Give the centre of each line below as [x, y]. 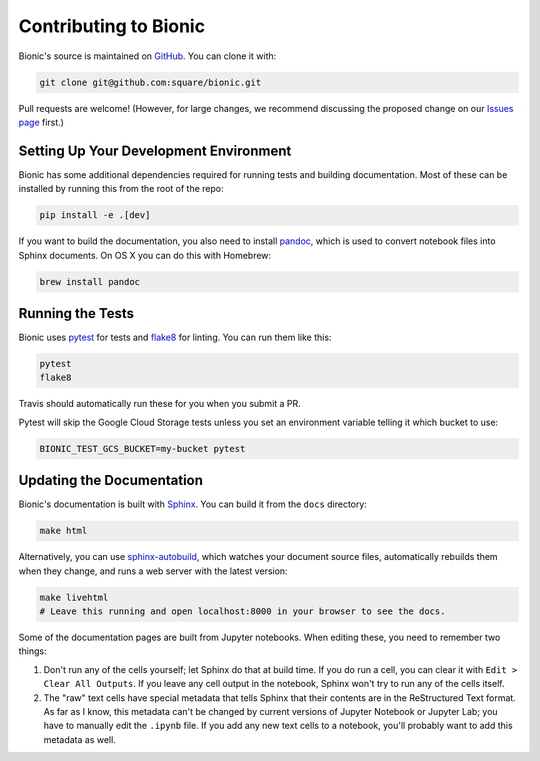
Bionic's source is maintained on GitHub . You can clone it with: [147, 56]
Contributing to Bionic [111, 26]
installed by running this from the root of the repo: [121, 189]
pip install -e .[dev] [95, 215]
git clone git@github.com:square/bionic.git [150, 82]
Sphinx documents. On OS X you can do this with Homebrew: [145, 255]
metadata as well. [80, 739]
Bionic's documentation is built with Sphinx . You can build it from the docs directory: [192, 504]
